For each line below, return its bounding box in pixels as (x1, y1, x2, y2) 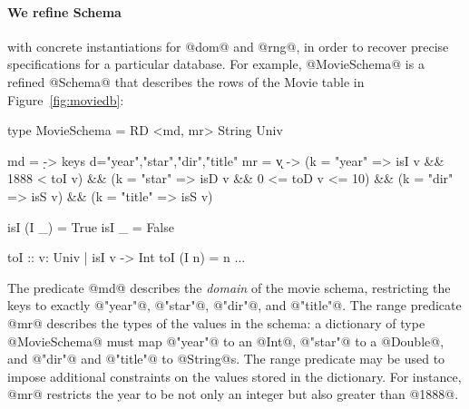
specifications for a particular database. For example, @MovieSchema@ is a (7, 54, 425, 73)
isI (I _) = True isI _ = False (7, 217, 174, 236)
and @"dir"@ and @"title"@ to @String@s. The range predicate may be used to (7, 349, 445, 368)
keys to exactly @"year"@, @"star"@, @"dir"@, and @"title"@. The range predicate (7, 296, 462, 315)
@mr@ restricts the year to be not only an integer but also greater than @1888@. (7, 385, 459, 404)
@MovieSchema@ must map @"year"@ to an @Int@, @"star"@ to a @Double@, (7, 331, 445, 350)
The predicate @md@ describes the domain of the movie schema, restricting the (7, 278, 451, 297)
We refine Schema (7, 2, 122, 21)
